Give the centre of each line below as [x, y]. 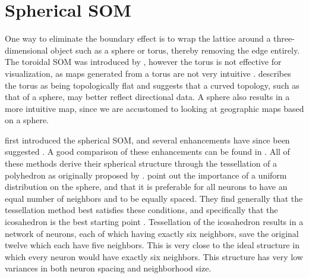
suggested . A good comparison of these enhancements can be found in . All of [147, 152]
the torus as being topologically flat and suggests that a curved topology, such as [152, 85]
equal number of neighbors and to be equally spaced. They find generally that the [154, 198]
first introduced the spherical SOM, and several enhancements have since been [147, 140]
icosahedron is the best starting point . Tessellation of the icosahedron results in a [154, 222]
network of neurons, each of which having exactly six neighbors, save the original [152, 233]
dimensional [26, 50]
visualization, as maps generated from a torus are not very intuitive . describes [148, 73]
